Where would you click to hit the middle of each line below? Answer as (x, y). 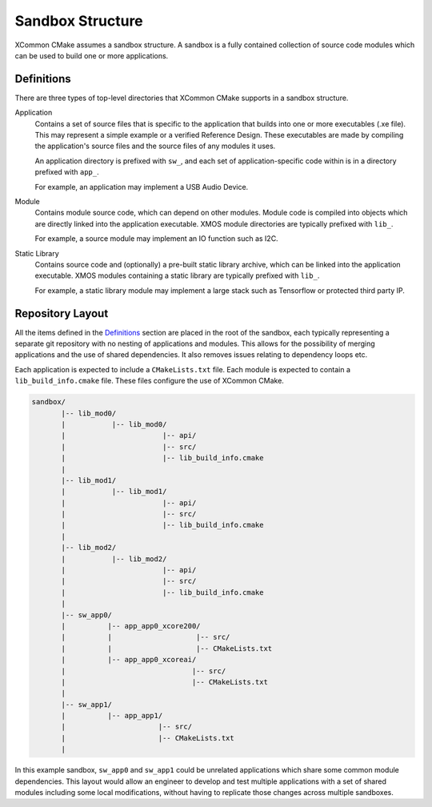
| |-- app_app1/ (112, 716)
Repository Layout (62, 313)
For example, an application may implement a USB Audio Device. (142, 187)
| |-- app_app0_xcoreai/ (129, 660)
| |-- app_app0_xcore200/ (131, 626)
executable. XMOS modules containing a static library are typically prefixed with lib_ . (177, 275)
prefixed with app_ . (67, 172)
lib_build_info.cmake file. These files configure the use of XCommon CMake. (149, 381)
